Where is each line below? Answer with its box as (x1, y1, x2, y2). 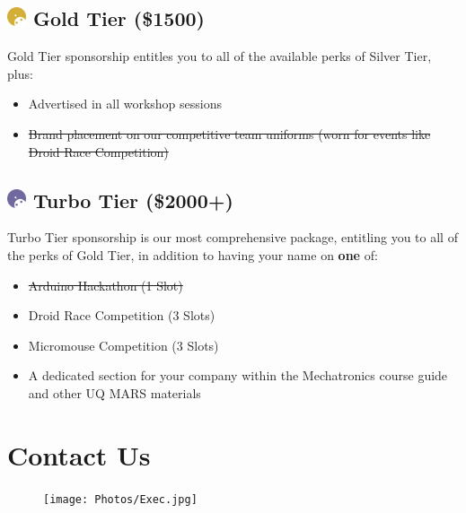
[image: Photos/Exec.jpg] (43, 492, 198, 506)
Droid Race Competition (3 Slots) (28, 306, 215, 325)
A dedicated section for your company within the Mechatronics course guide (28, 366, 448, 385)
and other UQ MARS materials (28, 383, 201, 402)
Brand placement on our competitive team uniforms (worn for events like (28, 124, 431, 143)
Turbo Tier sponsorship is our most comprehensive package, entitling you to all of (7, 228, 458, 247)
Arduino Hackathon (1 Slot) (28, 275, 183, 294)
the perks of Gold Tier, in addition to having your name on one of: (7, 245, 378, 264)
